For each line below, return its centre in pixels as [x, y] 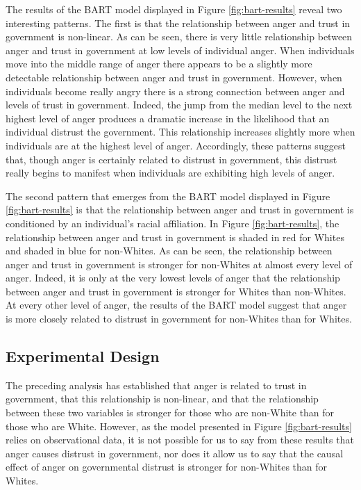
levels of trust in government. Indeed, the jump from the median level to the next [179, 105]
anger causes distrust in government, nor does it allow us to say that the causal [175, 453]
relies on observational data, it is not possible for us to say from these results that [180, 440]
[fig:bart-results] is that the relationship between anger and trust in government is [180, 210]
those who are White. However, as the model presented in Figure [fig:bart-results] [179, 426]
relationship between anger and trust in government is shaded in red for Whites [175, 237]
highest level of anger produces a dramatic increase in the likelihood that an [168, 118]
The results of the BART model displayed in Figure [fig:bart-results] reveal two [174, 9]
